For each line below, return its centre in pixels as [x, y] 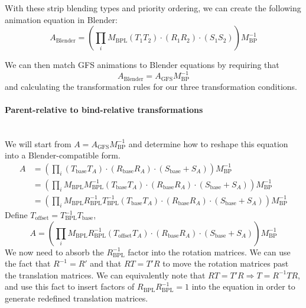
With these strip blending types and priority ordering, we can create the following [153, 8]
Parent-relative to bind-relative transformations [104, 109]
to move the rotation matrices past [226, 263]
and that [106, 263]
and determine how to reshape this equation [208, 143]
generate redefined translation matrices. [76, 298]
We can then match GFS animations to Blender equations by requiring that [142, 65]
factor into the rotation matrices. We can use [209, 252]
